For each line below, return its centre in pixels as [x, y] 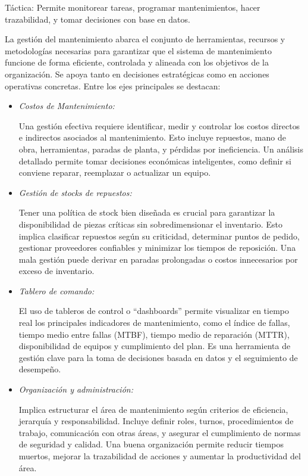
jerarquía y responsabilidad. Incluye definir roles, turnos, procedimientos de [156, 421]
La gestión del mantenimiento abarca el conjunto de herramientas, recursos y [145, 39]
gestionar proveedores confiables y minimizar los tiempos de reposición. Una [157, 248]
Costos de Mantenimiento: [67, 106]
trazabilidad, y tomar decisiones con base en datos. [98, 19]
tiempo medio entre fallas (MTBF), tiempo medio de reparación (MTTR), [154, 334]
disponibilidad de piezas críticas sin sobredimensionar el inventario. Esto [150, 224]
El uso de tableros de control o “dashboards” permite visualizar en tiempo [154, 311]
